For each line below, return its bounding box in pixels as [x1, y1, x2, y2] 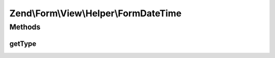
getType [9, 39, 37, 48]
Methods [9, 22, 41, 32]
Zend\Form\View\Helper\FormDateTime [9, 8, 182, 19]
